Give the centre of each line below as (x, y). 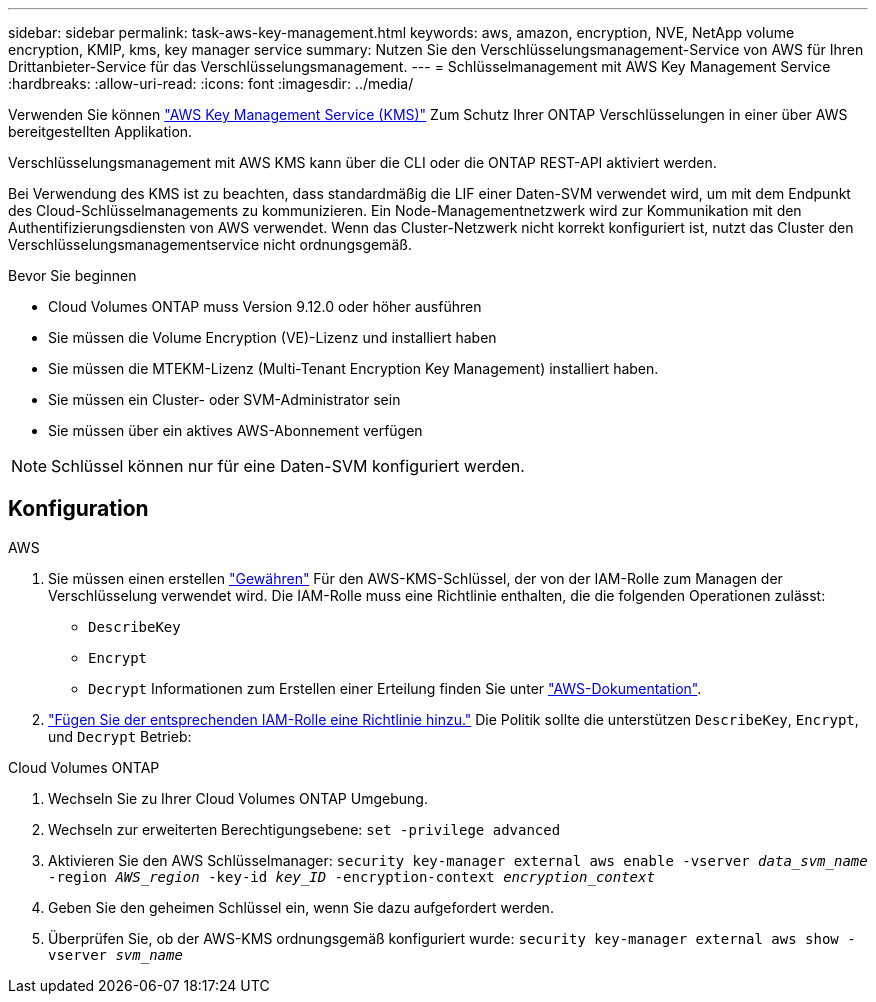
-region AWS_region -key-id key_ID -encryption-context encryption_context (351, 876)
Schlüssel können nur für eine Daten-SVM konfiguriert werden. (288, 466)
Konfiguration (78, 509)
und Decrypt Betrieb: (120, 736)
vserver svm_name (115, 954)
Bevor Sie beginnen (72, 275)
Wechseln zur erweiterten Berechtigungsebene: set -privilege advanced (304, 829)
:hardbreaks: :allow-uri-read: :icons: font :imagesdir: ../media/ (211, 83)
